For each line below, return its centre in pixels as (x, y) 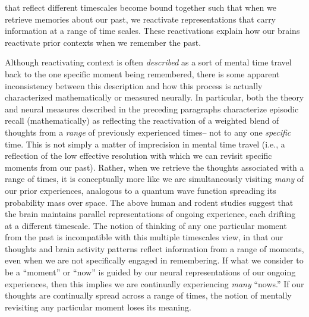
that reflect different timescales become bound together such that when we (141, 7)
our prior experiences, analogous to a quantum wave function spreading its (141, 190)
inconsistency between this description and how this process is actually (134, 85)
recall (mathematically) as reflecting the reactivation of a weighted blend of (142, 120)
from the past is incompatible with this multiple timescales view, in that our (144, 237)
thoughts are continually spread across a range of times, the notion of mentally (148, 295)
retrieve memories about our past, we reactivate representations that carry (141, 19)
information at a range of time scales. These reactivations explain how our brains (152, 31)
